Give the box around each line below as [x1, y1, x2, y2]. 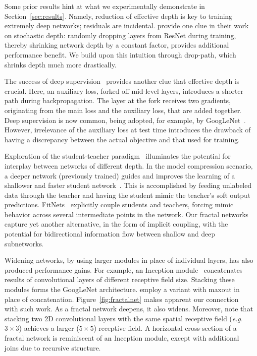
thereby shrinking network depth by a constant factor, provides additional [4, 40, 229, 50]
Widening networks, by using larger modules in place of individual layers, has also [4, 255, 254, 265]
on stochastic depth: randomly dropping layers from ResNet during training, [4, 30, 236, 40]
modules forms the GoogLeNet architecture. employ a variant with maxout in [4, 284, 240, 295]
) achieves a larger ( [19, 323, 79, 333]
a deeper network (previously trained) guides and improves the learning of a [4, 170, 235, 180]
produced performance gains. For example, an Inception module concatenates [4, 264, 243, 275]
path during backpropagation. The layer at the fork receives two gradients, [4, 95, 231, 106]
